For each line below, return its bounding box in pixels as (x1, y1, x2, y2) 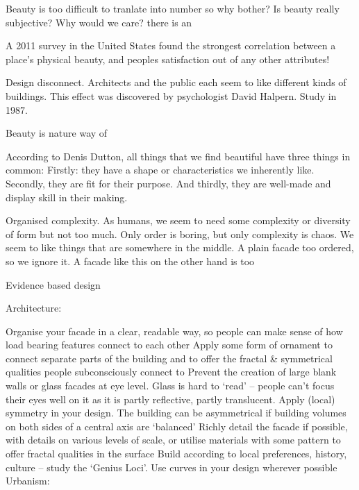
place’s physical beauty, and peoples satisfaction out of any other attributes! (6, 51, 330, 66)
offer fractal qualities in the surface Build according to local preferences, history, (6, 446, 347, 461)
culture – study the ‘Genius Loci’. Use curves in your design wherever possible (6, 459, 337, 474)
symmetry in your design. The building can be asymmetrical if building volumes (6, 405, 347, 420)
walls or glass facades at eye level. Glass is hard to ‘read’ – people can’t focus (6, 378, 335, 393)
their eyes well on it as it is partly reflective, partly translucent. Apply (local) (6, 391, 335, 406)
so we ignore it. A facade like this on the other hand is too (6, 253, 255, 268)
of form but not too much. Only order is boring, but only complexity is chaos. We (6, 226, 354, 241)
